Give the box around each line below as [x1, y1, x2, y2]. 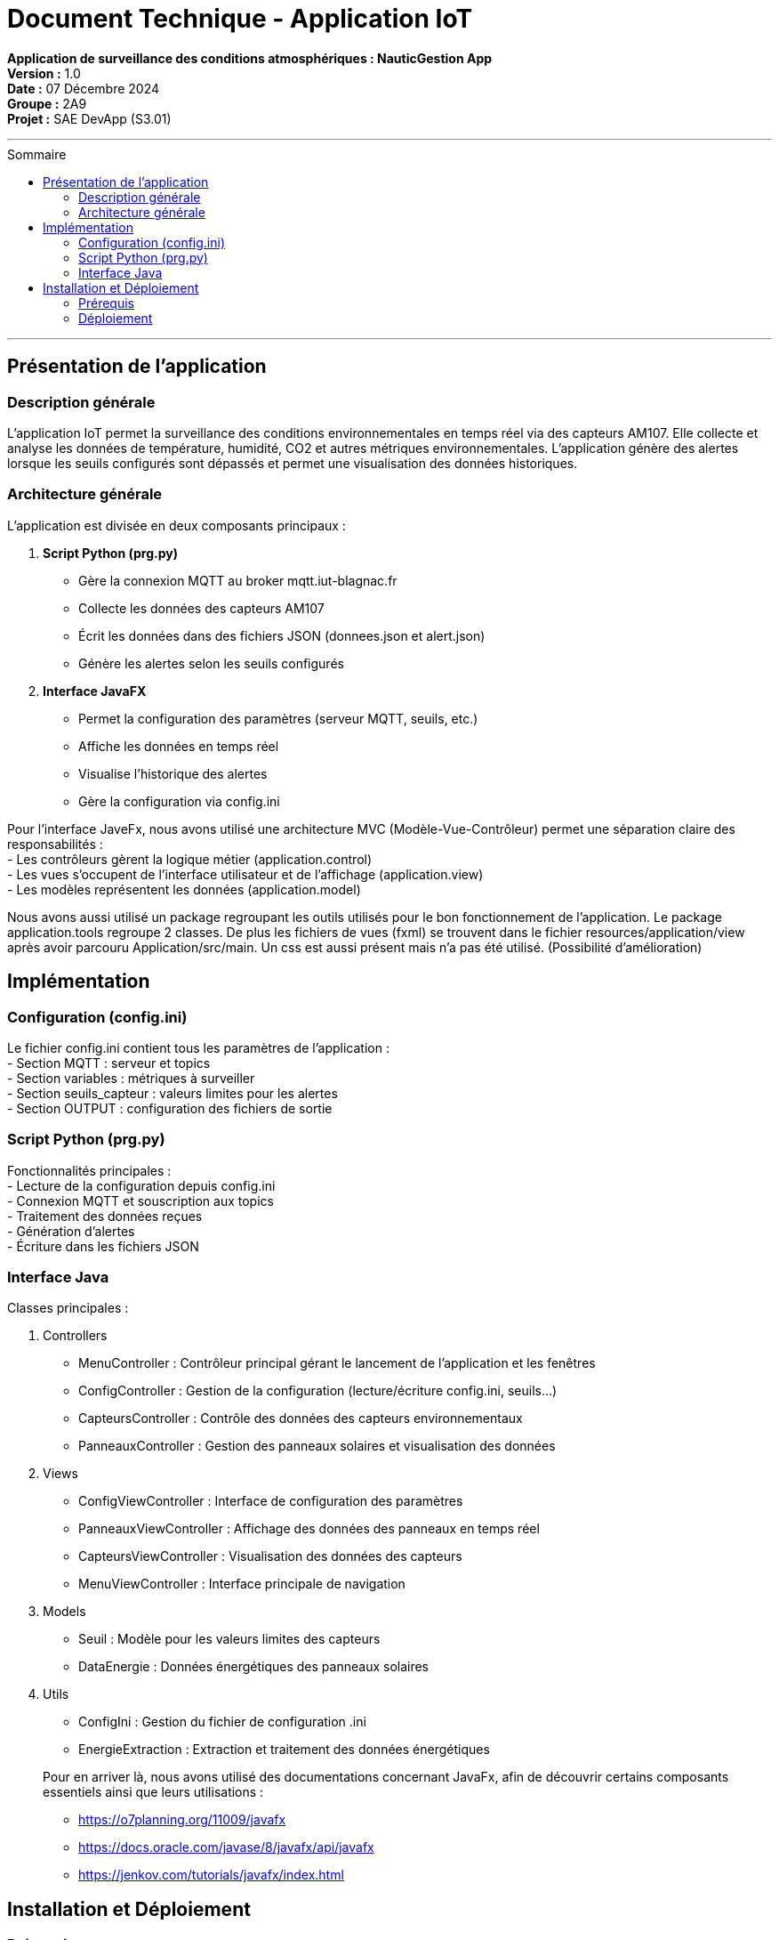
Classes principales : [7, 1300, 129, 1316]
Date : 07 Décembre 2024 [7, 80, 160, 96]
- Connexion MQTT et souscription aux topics [7, 1192, 274, 1208]
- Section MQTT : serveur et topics [7, 1055, 211, 1071]
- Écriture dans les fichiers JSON [7, 1238, 199, 1254]
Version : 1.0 [7, 65, 81, 81]
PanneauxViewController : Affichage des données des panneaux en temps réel [78, 1521, 540, 1537]
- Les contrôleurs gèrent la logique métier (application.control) [7, 851, 373, 867]
